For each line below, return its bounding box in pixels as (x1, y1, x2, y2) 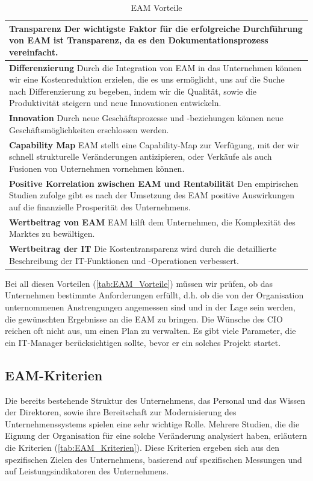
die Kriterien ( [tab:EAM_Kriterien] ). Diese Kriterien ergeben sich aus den (5, 441, 279, 454)
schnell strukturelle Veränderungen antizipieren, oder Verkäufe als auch (9, 150, 272, 163)
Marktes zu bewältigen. (9, 227, 95, 240)
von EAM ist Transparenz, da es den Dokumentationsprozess (9, 34, 268, 46)
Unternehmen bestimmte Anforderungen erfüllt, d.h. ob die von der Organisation (5, 289, 304, 301)
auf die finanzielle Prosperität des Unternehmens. (9, 200, 191, 213)
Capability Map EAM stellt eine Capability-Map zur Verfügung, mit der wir (9, 138, 299, 151)
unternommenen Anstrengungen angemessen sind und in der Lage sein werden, (5, 301, 296, 313)
